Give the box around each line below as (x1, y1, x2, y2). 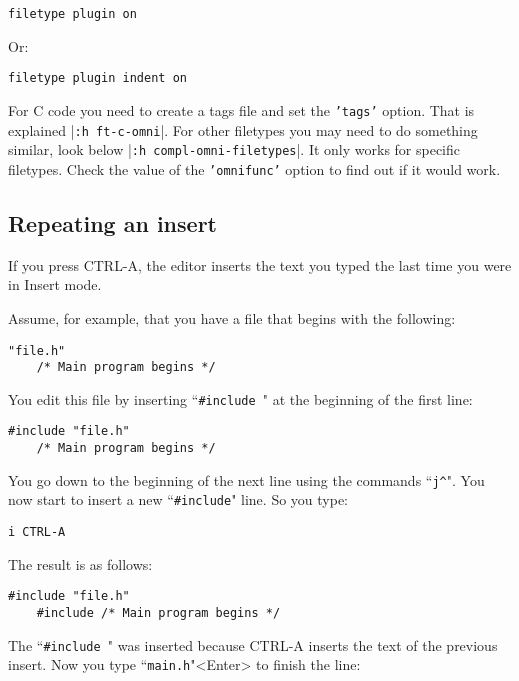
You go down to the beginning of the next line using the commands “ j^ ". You (8, 469, 485, 490)
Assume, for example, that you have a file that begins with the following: (8, 307, 456, 328)
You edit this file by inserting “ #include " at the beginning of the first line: (8, 388, 473, 409)
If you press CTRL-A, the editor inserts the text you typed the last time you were (8, 254, 512, 275)
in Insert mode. (8, 274, 102, 295)
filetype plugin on (8, 7, 137, 21)
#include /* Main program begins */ (36, 606, 281, 621)
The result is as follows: (8, 553, 153, 574)
